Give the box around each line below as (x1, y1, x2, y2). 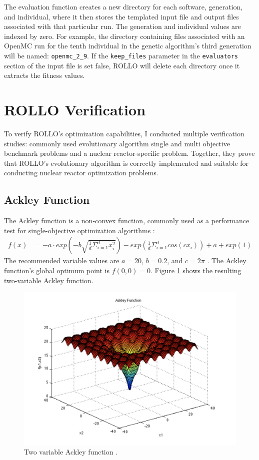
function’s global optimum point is (4, 265, 109, 275)
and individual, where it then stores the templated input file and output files (4, 11, 239, 21)
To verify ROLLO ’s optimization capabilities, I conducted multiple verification (4, 128, 244, 138)
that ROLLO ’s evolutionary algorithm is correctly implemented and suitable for (4, 157, 249, 168)
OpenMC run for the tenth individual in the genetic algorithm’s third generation (4, 40, 251, 51)
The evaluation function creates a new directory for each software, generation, (4, 1, 243, 11)
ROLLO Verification (4, 99, 146, 119)
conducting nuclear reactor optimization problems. (4, 167, 158, 178)
